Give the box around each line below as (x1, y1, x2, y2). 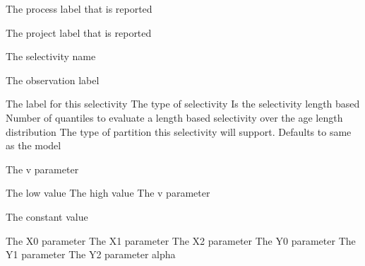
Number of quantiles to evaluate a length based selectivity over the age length (6, 110, 343, 125)
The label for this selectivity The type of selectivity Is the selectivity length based (6, 96, 360, 111)
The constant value (6, 209, 88, 224)
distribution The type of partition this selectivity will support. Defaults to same (6, 124, 352, 139)
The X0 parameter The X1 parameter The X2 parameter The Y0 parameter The (6, 233, 356, 248)
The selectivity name (6, 49, 96, 64)
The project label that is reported (6, 25, 152, 40)
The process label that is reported (6, 1, 152, 16)
